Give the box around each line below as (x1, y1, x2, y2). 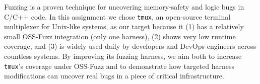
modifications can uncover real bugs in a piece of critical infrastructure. (4, 70, 224, 81)
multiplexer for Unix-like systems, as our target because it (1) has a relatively (4, 21, 244, 32)
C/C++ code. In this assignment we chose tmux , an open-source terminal (4, 11, 231, 22)
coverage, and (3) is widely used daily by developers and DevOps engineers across (4, 41, 256, 51)
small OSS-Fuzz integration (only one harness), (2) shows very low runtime (4, 31, 236, 41)
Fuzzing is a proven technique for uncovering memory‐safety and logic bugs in (4, 2, 244, 12)
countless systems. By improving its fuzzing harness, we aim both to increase (4, 51, 242, 61)
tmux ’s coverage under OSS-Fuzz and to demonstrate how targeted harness (4, 60, 235, 71)
